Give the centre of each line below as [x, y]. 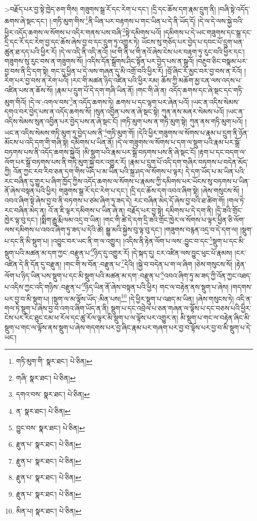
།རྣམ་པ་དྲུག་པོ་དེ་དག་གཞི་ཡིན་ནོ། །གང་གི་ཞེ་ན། [111, 90]
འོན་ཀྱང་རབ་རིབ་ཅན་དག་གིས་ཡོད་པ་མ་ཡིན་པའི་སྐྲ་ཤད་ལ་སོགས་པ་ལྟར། [98, 171]
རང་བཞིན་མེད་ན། [25, 210]
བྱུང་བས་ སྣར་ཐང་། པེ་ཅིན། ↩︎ [51, 427]
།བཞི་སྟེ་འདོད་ [234, 9]
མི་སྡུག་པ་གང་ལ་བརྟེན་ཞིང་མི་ [215, 318]
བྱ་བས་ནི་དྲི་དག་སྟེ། [27, 70]
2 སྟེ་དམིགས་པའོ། [142, 31]
